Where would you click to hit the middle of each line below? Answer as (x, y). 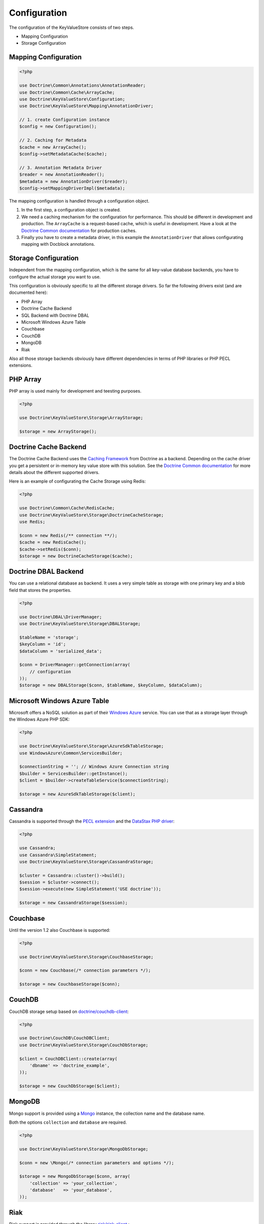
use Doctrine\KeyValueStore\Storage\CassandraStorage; (86, 861)
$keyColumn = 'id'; (43, 644)
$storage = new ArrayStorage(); (58, 431)
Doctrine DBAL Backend (46, 572)
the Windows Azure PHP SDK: (39, 719)
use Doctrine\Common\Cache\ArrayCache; (67, 92)
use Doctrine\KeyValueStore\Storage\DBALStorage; (80, 624)
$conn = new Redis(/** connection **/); (68, 535)
